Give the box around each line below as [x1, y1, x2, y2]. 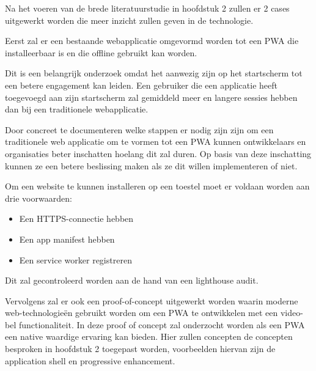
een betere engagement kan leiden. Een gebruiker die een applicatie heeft [5, 78, 277, 91]
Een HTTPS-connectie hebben [19, 212, 134, 225]
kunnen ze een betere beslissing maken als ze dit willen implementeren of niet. [5, 159, 298, 172]
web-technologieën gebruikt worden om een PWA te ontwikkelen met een [5, 306, 278, 319]
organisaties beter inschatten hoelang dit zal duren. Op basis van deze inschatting [5, 147, 312, 160]
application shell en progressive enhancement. [5, 354, 175, 367]
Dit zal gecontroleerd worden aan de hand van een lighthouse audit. [5, 274, 259, 287]
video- [280, 306, 303, 319]
